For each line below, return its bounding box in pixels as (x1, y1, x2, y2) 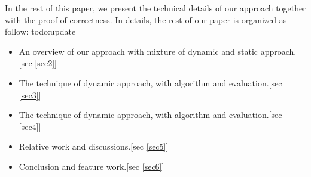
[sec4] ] (19, 120, 41, 132)
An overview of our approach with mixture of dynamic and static (19, 45, 258, 57)
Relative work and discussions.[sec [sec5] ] (19, 140, 169, 153)
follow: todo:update (5, 25, 76, 38)
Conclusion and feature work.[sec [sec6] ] (19, 160, 164, 172)
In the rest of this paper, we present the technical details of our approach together (5, 2, 306, 14)
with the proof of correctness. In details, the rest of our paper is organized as (5, 13, 287, 26)
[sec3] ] (19, 88, 41, 101)
